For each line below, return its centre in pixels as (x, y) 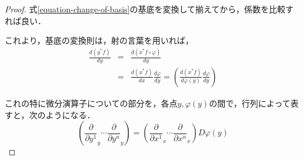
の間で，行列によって (250, 103)
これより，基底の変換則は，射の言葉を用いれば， (99, 40)
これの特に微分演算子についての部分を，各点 (91, 103)
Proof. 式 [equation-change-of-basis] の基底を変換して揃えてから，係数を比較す (149, 9)
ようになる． (70, 114)
